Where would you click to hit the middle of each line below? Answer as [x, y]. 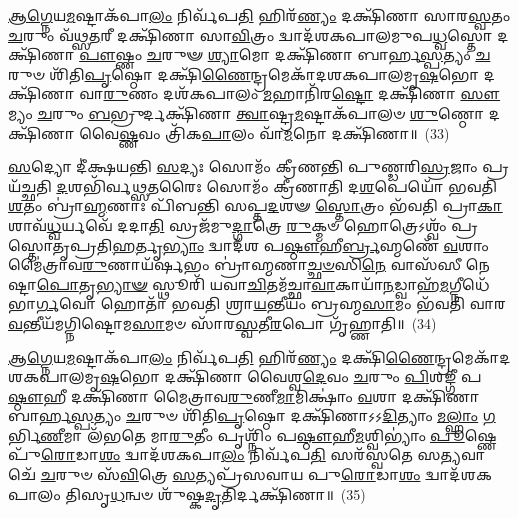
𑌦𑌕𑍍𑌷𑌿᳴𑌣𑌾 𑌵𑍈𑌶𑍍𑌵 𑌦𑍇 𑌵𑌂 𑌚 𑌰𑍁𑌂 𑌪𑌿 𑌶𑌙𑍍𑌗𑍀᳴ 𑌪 [323, 376]
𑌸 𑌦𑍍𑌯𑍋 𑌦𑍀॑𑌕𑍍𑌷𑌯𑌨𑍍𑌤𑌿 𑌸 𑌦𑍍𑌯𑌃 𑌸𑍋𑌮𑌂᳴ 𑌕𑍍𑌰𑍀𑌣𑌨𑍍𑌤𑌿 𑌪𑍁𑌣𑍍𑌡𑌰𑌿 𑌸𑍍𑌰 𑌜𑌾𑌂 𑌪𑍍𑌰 [259, 166]
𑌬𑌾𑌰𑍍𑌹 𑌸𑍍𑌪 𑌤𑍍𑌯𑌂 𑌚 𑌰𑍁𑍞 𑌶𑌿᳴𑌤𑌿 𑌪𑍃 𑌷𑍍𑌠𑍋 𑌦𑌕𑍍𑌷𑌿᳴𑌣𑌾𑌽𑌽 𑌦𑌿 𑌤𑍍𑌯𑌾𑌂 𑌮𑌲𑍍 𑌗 [252, 415]
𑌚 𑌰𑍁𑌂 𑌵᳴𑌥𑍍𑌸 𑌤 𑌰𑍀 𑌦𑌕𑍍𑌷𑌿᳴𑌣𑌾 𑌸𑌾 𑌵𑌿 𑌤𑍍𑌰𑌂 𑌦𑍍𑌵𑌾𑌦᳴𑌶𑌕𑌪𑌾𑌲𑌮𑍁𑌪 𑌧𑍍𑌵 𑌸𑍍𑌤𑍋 [250, 34]
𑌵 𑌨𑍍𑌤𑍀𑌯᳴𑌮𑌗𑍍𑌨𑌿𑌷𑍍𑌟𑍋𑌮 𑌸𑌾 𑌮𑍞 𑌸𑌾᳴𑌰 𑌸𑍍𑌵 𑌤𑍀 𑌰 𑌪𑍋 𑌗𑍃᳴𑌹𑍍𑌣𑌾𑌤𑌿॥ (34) [222, 322]
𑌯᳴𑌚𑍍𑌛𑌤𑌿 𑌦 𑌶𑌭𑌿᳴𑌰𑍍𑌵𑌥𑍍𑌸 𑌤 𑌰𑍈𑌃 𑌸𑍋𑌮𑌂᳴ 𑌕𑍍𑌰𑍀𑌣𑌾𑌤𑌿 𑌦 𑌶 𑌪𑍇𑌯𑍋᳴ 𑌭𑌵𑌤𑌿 [253, 185]
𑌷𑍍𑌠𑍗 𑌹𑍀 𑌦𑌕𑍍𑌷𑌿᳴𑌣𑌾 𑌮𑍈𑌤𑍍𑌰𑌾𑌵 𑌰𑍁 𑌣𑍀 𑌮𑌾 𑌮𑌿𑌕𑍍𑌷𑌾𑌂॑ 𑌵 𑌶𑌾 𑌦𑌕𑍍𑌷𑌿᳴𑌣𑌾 [244, 395]
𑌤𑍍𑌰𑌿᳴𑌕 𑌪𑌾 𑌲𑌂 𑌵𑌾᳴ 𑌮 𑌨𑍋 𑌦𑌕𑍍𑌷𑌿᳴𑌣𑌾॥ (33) [307, 132]
